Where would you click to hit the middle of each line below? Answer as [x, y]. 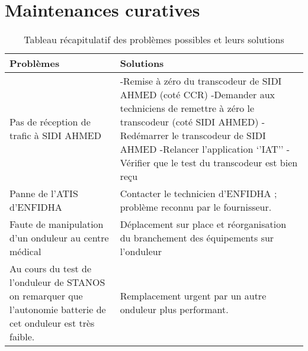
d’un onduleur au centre [59, 238]
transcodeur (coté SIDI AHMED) [189, 122]
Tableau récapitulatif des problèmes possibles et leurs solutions [154, 40]
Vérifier [135, 163]
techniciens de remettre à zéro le [187, 108]
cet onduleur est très [52, 323]
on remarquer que [46, 296]
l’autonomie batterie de [58, 310]
